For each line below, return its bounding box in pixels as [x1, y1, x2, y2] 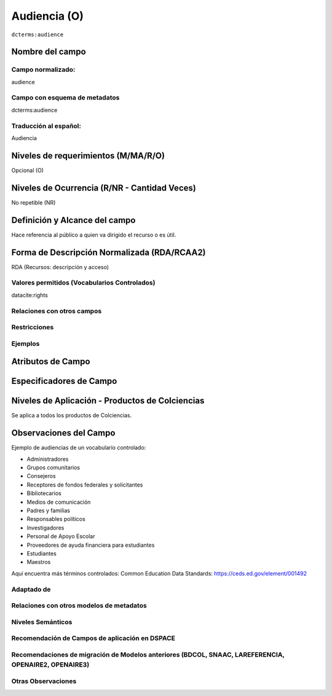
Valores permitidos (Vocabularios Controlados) [11, 278, 156, 287]
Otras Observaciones [11, 676, 77, 685]
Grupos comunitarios [26, 464, 80, 471]
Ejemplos [11, 339, 40, 348]
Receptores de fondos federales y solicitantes [26, 481, 143, 488]
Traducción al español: [11, 122, 81, 130]
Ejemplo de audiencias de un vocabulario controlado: [11, 444, 146, 452]
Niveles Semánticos [11, 617, 73, 626]
